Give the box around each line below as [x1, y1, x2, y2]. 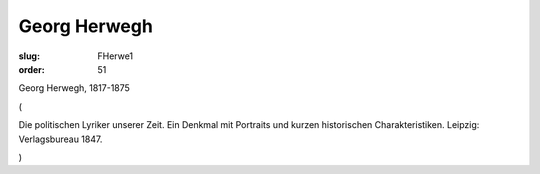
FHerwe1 [97, 50, 134, 62]
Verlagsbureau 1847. [18, 133, 103, 145]
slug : [18, 50, 40, 62]
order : [18, 63, 45, 75]
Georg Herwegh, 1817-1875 [18, 82, 130, 94]
